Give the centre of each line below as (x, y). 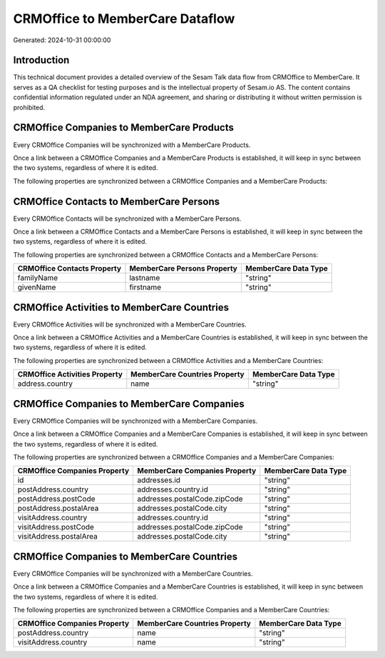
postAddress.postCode (56, 499)
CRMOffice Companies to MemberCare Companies (129, 404)
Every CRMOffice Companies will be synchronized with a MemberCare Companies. (135, 421)
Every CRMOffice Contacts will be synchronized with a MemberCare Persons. (127, 219)
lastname (145, 278)
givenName (37, 287)
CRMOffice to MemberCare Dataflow (124, 19)
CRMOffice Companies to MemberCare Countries (125, 556)
